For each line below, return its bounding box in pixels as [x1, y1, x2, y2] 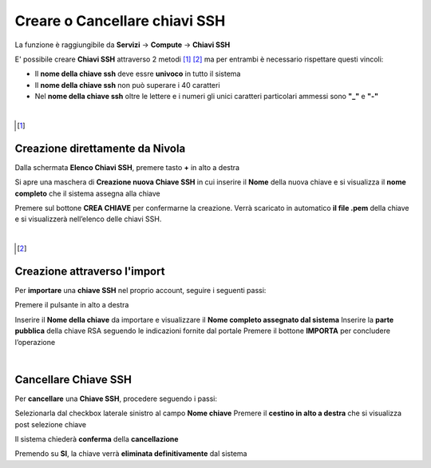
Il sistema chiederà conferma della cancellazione [14, 434, 179, 444]
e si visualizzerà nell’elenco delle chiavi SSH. [14, 214, 162, 224]
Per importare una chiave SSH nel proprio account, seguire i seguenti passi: [14, 286, 267, 295]
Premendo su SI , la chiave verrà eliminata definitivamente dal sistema [14, 449, 247, 458]
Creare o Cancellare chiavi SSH [14, 12, 226, 30]
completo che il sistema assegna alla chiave [14, 188, 160, 198]
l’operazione [14, 337, 56, 347]
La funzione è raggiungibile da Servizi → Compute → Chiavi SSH [14, 40, 231, 50]
